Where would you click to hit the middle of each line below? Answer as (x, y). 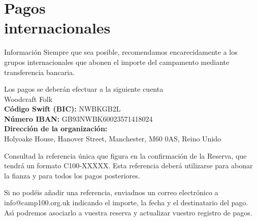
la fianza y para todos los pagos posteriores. (72, 175)
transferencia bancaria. (40, 72)
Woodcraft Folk (28, 99)
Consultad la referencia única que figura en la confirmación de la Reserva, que (125, 155)
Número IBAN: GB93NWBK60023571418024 (78, 118)
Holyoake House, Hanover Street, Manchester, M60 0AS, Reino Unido (113, 139)
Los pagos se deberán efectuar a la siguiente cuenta (84, 89)
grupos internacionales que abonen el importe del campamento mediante (117, 62)
